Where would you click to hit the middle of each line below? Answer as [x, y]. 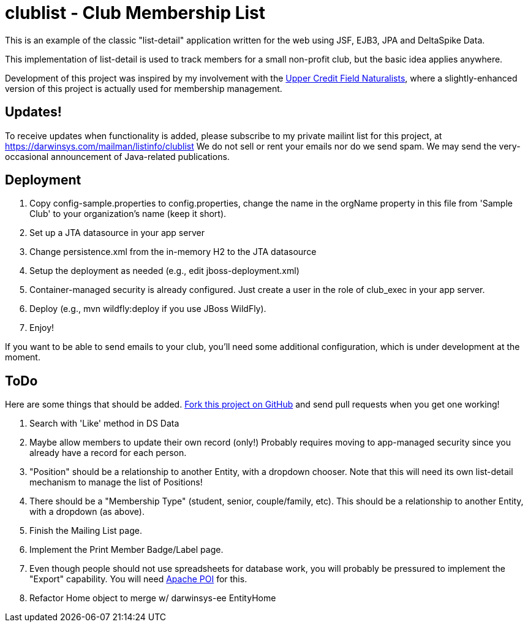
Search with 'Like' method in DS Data [104, 424]
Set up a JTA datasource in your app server [117, 233]
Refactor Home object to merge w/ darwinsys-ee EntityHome [153, 598]
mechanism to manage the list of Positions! [116, 482]
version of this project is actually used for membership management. [144, 88]
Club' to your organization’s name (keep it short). [128, 214]
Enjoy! [42, 328]
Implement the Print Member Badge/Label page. [126, 550]
